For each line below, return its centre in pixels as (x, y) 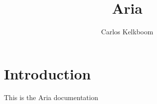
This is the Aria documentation (51, 97)
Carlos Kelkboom (127, 32)
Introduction (47, 73)
